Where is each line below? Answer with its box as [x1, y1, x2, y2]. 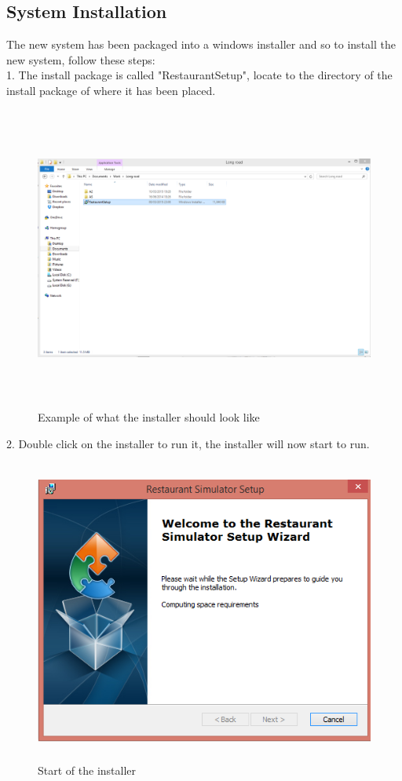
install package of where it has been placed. [6, 82, 216, 98]
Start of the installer [38, 761, 137, 778]
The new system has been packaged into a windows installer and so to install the [6, 36, 396, 53]
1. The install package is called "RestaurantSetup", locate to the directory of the [6, 67, 393, 83]
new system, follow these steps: [6, 51, 155, 68]
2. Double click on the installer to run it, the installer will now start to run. [6, 435, 370, 451]
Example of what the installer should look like [38, 409, 260, 425]
